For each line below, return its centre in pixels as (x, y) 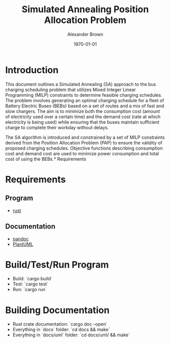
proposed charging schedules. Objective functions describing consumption (84, 148)
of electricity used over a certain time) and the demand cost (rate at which (83, 117)
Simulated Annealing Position (85, 9)
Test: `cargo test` (30, 284)
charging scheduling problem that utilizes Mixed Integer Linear (71, 90)
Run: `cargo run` (30, 290)
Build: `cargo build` (32, 279)
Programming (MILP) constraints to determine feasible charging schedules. (84, 95)
